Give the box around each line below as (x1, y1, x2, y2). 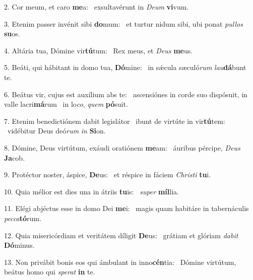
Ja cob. (4, 152, 25, 163)
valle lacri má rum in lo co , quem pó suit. (4, 99, 128, 109)
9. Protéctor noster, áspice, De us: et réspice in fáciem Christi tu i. (4, 169, 211, 180)
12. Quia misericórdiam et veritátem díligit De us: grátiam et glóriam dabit (4, 230, 238, 240)
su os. (4, 28, 20, 39)
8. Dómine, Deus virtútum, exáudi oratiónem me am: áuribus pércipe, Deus (4, 142, 240, 153)
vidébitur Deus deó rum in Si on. (7, 125, 106, 136)
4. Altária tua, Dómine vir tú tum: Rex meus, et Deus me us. (4, 45, 193, 55)
